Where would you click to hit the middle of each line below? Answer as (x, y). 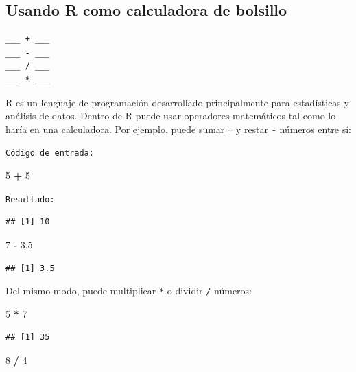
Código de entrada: (50, 153)
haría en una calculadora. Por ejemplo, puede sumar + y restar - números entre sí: (179, 129)
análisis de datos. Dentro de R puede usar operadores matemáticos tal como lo (171, 116)
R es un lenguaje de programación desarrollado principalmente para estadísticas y (177, 102)
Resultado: (30, 199)
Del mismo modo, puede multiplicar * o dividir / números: (129, 291)
